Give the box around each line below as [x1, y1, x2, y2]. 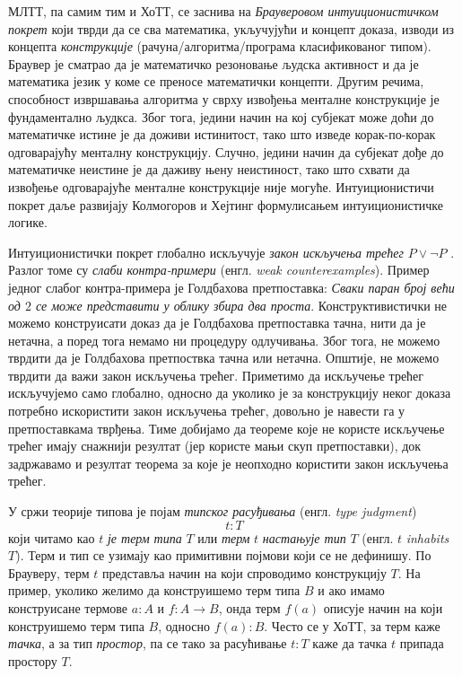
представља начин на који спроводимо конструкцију [102, 563, 387, 582]
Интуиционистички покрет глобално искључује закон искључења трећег [8, 242, 405, 261]
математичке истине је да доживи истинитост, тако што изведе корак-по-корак [8, 125, 436, 144]
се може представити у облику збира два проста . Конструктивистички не [35, 295, 448, 314]
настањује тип [262, 528, 346, 547]
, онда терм [218, 599, 281, 617]
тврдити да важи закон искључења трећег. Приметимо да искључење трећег [8, 365, 424, 384]
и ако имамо [318, 581, 385, 600]
